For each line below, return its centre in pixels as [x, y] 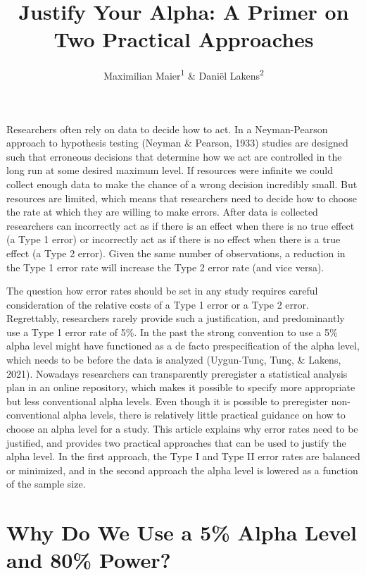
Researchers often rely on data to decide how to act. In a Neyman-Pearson [167, 129]
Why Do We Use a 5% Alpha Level [182, 532]
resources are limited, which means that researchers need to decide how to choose [182, 198]
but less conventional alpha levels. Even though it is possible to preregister [168, 401]
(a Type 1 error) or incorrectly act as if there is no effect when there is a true [173, 239]
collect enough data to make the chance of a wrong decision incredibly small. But [182, 184]
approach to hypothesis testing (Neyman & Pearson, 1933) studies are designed [177, 143]
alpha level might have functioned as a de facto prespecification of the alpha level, [183, 346]
